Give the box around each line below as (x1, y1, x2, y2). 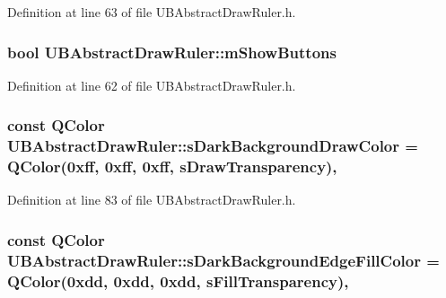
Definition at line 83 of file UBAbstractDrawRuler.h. (7, 190, 296, 209)
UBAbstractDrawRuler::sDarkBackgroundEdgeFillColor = (7, 249, 440, 271)
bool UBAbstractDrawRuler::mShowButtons (7, 40, 337, 63)
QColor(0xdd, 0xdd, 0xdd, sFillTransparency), (7, 269, 349, 292)
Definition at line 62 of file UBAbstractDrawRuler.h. (7, 75, 296, 94)
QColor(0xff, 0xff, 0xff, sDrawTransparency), (7, 155, 337, 178)
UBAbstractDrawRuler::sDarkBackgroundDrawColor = (7, 135, 418, 157)
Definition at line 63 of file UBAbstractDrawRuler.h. (7, 3, 296, 21)
